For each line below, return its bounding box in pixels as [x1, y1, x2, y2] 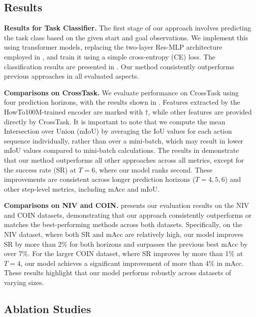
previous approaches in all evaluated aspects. [4, 71, 139, 81]
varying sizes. [4, 277, 44, 288]
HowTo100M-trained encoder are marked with [4, 106, 143, 116]
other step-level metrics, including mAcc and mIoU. [4, 183, 160, 194]
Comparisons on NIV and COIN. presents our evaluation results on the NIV [4, 200, 249, 210]
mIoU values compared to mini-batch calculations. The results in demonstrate [4, 145, 239, 155]
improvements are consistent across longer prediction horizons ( [4, 174, 195, 184]
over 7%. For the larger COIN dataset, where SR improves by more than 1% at [4, 248, 243, 259]
